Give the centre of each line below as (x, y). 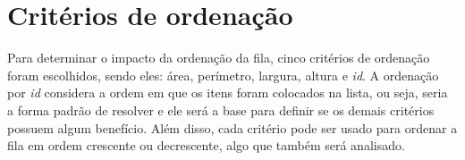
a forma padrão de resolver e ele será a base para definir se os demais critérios (221, 109)
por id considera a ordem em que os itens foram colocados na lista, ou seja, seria (228, 93)
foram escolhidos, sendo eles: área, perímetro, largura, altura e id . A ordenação (223, 75)
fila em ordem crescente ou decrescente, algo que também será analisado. (206, 145)
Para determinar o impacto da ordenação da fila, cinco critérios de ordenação (219, 58)
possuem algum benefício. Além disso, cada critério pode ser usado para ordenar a (232, 127)
